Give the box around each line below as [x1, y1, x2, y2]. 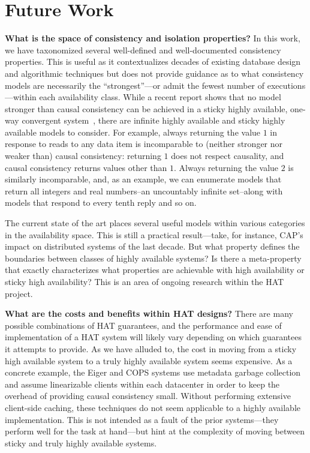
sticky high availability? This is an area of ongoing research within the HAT [5, 275, 284, 287]
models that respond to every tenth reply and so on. [5, 196, 197, 209]
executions [267, 79, 306, 91]
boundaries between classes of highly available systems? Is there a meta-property [5, 251, 302, 264]
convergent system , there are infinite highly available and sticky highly [22, 114, 285, 127]
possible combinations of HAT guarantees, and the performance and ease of [5, 319, 282, 331]
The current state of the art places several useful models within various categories [5, 217, 305, 229]
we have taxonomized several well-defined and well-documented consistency [5, 43, 281, 56]
